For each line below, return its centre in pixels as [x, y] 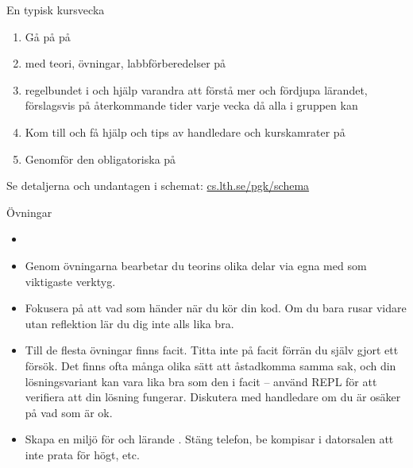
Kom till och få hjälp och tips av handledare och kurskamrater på [185, 132]
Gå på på [48, 36]
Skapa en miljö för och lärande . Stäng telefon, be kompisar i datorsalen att [209, 439]
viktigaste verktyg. [70, 281]
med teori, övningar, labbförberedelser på [125, 63]
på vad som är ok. [69, 412]
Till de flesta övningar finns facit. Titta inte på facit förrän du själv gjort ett [212, 350]
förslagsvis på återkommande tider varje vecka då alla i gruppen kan [191, 105]
